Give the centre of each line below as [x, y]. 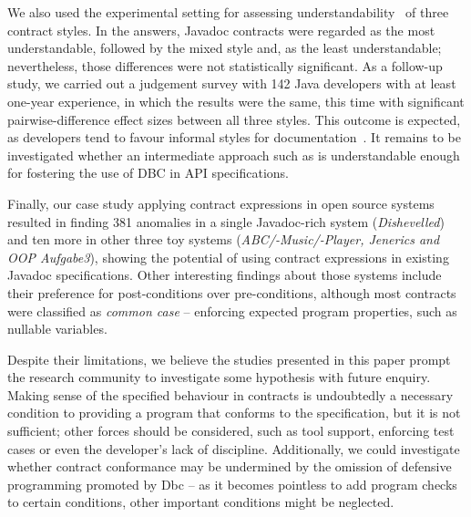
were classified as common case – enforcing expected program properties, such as [232, 310]
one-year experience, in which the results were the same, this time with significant [236, 101]
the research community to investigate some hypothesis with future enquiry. [219, 377]
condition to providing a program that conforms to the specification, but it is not [234, 413]
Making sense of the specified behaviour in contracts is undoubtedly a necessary [230, 394]
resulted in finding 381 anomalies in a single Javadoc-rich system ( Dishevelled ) [226, 221]
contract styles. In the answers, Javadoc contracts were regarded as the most [221, 30]
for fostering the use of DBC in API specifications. [148, 173]
